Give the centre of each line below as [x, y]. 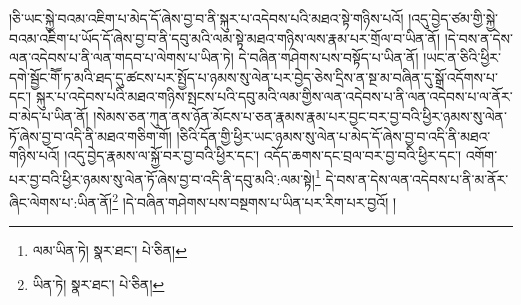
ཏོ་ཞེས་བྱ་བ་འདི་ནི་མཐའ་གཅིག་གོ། [90, 135]
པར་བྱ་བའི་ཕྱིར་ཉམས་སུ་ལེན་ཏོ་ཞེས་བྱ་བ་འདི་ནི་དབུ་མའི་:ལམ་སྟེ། [162, 178]
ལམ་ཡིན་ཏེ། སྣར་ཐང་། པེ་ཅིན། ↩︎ [109, 250]
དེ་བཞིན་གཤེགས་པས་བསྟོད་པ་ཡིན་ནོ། [328, 57]
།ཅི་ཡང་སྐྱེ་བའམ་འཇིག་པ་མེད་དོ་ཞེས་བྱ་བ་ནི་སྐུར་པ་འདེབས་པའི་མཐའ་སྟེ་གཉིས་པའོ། [206, 18]
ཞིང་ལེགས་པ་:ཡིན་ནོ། [61, 201]
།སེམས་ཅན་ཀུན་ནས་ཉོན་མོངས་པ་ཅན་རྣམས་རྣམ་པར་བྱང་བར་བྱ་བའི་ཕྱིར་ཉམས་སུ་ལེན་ [300, 115]
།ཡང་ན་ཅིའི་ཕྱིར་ [462, 57]
